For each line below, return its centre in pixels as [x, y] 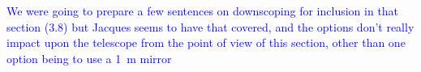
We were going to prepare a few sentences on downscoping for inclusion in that [203, 11]
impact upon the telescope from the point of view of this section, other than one [206, 42]
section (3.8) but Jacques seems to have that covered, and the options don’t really [210, 26]
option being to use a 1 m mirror [89, 58]
